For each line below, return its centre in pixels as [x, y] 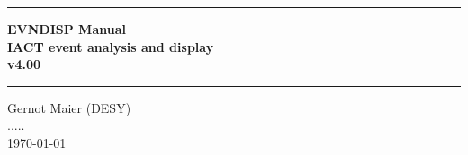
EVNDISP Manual [67, 29]
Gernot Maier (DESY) [69, 107]
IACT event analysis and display [111, 46]
